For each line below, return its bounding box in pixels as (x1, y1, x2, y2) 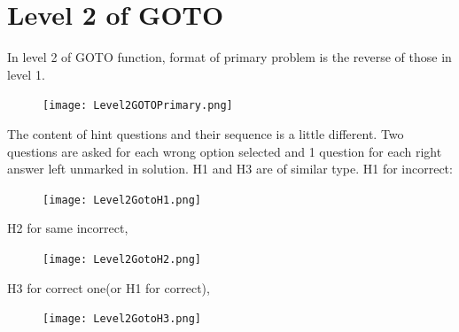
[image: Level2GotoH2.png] (43, 253, 201, 266)
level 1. (7, 65, 45, 83)
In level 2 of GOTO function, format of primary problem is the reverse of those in (7, 48, 452, 66)
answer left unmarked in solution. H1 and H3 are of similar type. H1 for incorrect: (7, 159, 453, 178)
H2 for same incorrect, (7, 219, 128, 237)
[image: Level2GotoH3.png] (43, 313, 201, 326)
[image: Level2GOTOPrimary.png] (43, 99, 233, 112)
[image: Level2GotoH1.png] (43, 193, 201, 206)
